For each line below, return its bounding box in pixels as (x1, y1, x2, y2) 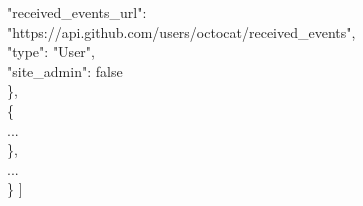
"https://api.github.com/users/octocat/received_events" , (7, 21, 356, 42)
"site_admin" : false (7, 60, 123, 81)
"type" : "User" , (7, 41, 95, 62)
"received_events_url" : (7, 2, 147, 22)
